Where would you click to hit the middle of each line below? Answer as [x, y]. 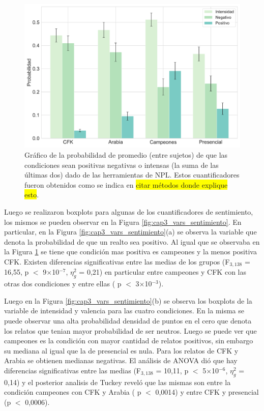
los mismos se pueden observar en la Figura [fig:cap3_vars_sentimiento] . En [123, 222]
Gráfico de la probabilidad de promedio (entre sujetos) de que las [126, 154]
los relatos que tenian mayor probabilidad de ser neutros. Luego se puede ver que [130, 330]
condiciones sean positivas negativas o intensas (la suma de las [122, 165]
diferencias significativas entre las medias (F [72, 370]
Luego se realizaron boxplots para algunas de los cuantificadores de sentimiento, [129, 211]
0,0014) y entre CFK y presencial [207, 392]
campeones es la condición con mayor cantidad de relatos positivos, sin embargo [129, 341]
